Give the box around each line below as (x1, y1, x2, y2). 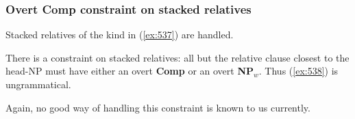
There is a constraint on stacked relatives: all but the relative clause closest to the (5, 50, 350, 64)
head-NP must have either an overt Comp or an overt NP (5, 64, 254, 78)
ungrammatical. (5, 77, 71, 91)
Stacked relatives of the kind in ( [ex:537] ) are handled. (5, 27, 234, 42)
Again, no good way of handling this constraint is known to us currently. (5, 100, 310, 114)
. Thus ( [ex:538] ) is (258, 64, 339, 78)
